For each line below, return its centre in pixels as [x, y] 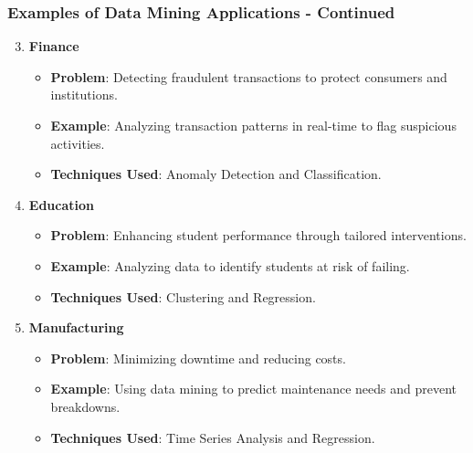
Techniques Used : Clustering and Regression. [183, 296]
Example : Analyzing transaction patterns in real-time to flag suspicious [253, 125]
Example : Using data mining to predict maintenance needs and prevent [254, 389]
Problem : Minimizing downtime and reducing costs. [198, 358]
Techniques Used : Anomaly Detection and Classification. [216, 174]
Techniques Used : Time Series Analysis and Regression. [213, 437]
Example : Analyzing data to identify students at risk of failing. [230, 265]
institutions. [84, 95]
